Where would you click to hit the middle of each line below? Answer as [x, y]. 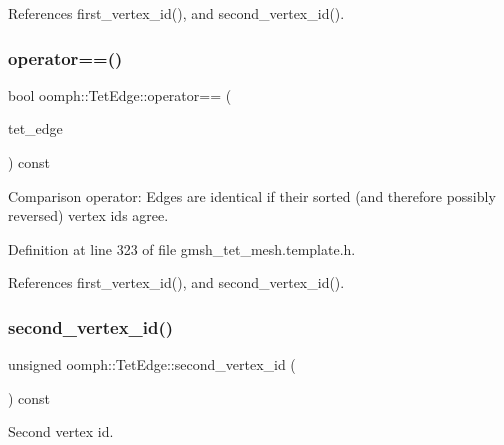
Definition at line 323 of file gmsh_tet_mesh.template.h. [182, 248]
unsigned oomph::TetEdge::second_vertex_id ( [152, 364]
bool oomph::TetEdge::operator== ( [120, 94]
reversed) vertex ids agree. [88, 215]
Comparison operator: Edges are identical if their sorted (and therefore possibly [252, 195]
